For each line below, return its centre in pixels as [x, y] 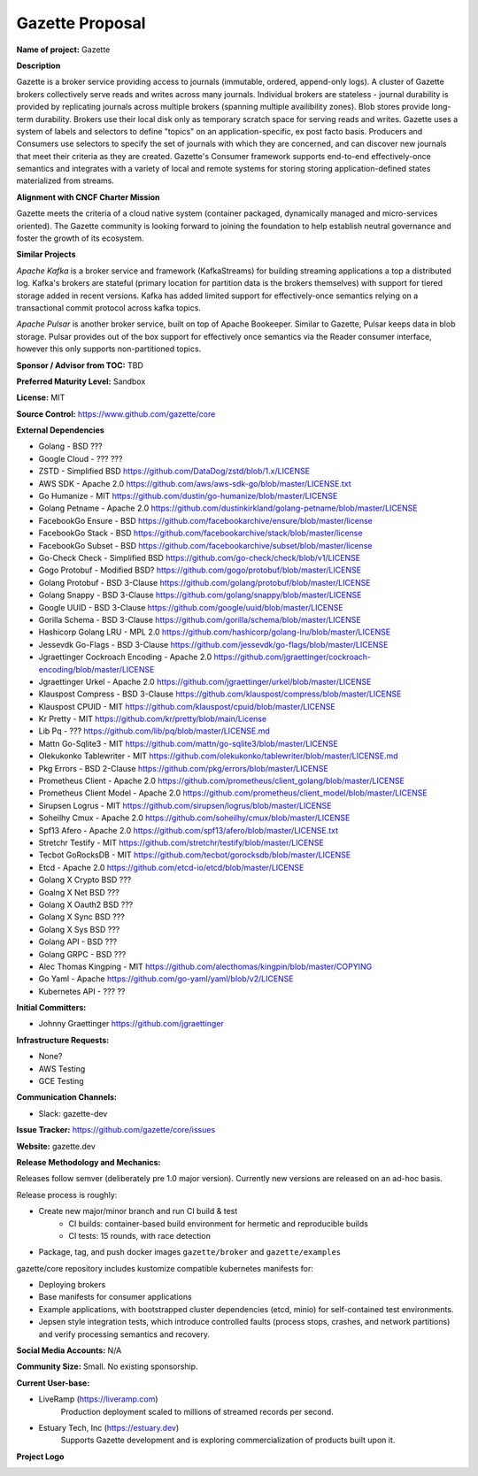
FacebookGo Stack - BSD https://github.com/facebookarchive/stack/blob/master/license [200, 533]
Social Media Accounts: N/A [69, 1350]
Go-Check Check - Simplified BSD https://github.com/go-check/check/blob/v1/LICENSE [200, 558]
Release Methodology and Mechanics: [89, 1162]
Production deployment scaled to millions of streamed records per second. [197, 1411]
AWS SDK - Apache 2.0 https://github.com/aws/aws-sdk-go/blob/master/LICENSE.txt [195, 483]
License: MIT [41, 397]
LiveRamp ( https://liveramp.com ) [98, 1399]
